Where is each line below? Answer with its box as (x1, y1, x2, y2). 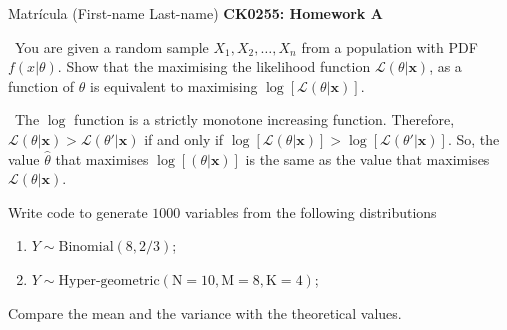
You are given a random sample (14, 36, 209, 57)
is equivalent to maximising (90, 75, 258, 96)
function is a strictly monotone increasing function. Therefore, (74, 109, 455, 130)
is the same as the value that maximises (245, 148, 490, 169)
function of (8, 75, 75, 96)
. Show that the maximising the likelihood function (57, 56, 371, 77)
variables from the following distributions (185, 201, 437, 222)
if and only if (144, 128, 224, 149)
